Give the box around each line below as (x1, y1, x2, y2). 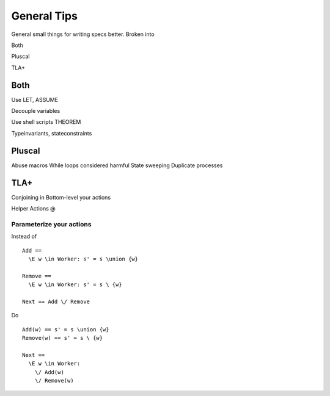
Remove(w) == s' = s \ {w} (22, 334, 103, 342)
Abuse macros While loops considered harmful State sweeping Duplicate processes (11, 162, 223, 169)
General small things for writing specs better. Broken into (11, 31, 155, 38)
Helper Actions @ (11, 205, 56, 212)
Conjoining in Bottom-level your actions (11, 193, 111, 201)
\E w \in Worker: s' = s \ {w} (28, 281, 122, 288)
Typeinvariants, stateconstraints (11, 129, 92, 137)
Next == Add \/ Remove (22, 298, 90, 305)
